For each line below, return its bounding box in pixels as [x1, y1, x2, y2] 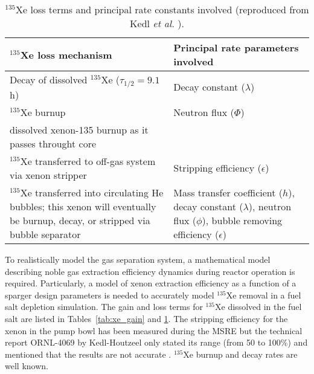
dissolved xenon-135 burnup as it [10, 122, 149, 137]
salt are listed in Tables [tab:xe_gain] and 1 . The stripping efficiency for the [5, 312, 288, 324]
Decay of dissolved [10, 73, 88, 86]
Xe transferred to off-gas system [20, 153, 156, 168]
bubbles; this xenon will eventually [10, 199, 156, 213]
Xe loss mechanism [20, 47, 112, 62]
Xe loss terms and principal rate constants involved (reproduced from [16, 2, 309, 16]
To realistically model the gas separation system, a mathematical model [5, 253, 271, 265]
